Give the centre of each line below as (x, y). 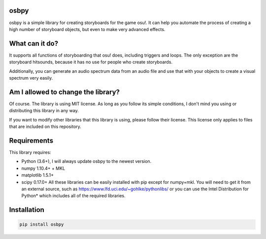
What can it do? (34, 44)
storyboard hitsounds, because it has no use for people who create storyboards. (91, 62)
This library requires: (30, 152)
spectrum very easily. (31, 78)
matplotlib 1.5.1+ (38, 175)
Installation (27, 210)
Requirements (31, 140)
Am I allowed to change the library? (65, 92)
